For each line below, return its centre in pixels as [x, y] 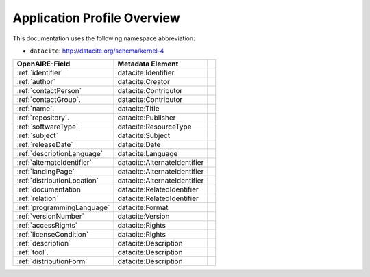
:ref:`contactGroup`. [49, 100]
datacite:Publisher [147, 118]
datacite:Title [138, 109]
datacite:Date [139, 145]
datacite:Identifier [146, 73]
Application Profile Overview [97, 18]
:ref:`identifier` [40, 73]
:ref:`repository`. [43, 118]
